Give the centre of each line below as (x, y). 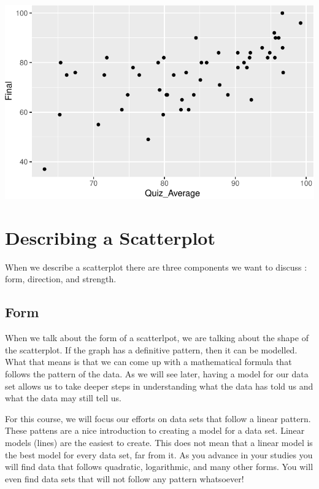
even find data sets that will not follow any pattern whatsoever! (125, 478)
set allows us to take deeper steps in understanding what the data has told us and (159, 386)
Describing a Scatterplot (110, 237)
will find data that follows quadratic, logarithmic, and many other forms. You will (159, 467)
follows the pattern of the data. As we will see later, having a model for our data (157, 374)
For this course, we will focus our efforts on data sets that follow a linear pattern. (158, 418)
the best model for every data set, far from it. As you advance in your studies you (159, 454)
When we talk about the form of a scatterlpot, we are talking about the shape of (157, 338)
